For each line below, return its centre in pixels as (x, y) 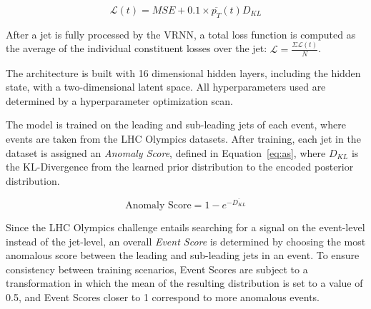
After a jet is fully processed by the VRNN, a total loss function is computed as (181, 34)
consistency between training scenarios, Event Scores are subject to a (157, 269)
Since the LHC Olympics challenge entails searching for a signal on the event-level (185, 227)
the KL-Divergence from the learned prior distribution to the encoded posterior (180, 167)
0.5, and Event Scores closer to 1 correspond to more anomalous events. (163, 297)
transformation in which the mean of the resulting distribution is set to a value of (184, 283)
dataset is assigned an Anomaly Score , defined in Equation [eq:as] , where (166, 152)
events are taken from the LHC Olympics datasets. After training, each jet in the (183, 138)
